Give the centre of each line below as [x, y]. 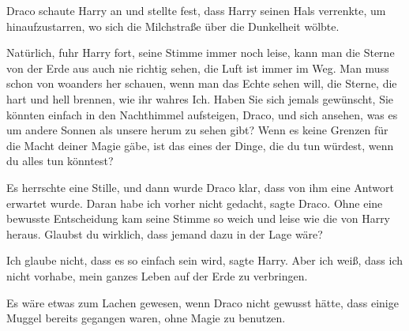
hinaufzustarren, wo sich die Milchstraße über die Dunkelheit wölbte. [173, 26]
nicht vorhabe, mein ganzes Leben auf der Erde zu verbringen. [157, 275]
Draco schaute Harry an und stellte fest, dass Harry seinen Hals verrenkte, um [196, 10]
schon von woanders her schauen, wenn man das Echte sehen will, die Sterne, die [202, 83]
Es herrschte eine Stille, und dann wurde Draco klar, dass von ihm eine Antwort [200, 187]
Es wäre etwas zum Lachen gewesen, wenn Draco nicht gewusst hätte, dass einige [203, 302]
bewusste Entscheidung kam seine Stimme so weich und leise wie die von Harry [199, 218]
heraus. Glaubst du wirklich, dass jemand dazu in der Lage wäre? [165, 233]
